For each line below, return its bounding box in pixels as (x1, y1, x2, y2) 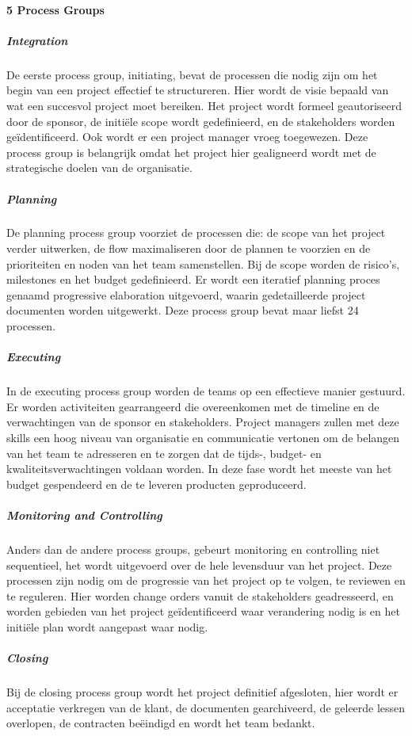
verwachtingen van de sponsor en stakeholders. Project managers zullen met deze (6, 414, 399, 430)
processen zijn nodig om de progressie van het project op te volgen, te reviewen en (6, 572, 406, 589)
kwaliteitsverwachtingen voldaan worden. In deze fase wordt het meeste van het (6, 460, 392, 477)
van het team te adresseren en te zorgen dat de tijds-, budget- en (6, 444, 322, 461)
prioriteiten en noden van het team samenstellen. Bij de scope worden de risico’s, (6, 255, 400, 272)
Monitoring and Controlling (6, 506, 162, 523)
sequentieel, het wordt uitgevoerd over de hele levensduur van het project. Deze (6, 556, 392, 573)
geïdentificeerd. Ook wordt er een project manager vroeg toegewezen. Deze (6, 128, 368, 145)
